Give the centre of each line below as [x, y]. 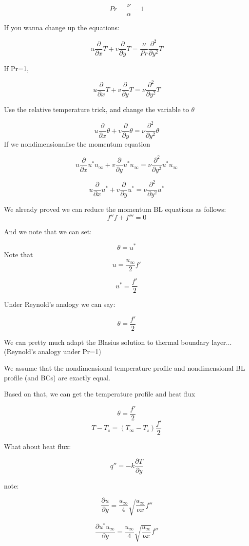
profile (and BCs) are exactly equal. [57, 377]
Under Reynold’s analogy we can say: [60, 304]
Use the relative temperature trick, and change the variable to [96, 109]
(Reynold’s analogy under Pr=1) [53, 351]
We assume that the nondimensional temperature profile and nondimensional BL [124, 368]
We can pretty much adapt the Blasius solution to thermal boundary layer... [118, 342]
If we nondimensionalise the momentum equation [77, 143]
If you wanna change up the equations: [62, 28]
